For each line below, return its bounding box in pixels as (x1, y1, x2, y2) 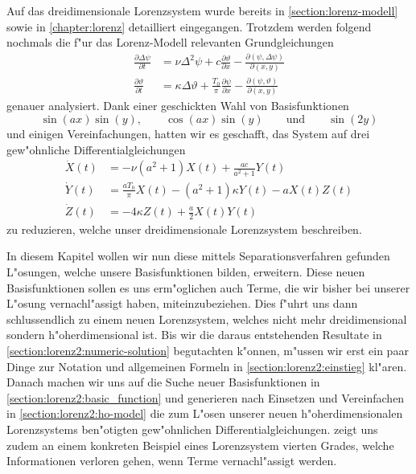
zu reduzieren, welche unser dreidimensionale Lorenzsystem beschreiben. (6, 220, 362, 237)
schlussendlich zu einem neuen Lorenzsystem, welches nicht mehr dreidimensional (6, 310, 407, 327)
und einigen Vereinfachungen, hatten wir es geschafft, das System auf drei (6, 125, 370, 141)
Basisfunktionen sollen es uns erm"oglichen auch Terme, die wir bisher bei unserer (6, 279, 410, 296)
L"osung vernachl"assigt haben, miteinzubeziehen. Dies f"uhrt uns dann (6, 295, 358, 312)
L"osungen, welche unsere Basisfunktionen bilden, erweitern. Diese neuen (6, 264, 365, 280)
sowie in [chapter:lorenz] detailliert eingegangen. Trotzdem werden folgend (6, 18, 372, 35)
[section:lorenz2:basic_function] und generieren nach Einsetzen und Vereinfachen (6, 389, 405, 406)
